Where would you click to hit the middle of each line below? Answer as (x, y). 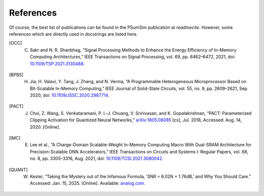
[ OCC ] (15, 43)
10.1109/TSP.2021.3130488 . (57, 64)
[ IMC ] (15, 138)
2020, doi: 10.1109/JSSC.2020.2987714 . (70, 95)
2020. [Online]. (45, 127)
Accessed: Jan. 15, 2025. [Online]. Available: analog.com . (88, 183)
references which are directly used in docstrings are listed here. (73, 34)
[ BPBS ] (16, 75)
